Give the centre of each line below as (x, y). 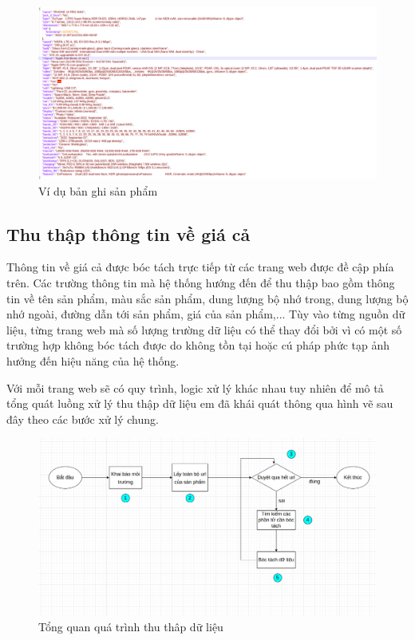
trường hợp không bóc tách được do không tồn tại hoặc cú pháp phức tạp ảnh (198, 345)
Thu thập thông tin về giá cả (128, 233)
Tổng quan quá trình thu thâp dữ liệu (131, 627)
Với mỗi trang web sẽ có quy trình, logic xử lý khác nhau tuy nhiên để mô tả (195, 387)
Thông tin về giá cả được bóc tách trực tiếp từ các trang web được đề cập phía (200, 267)
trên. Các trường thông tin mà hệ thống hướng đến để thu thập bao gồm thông (201, 282)
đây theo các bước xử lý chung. (83, 419)
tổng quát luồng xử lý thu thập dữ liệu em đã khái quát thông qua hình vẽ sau (200, 403)
